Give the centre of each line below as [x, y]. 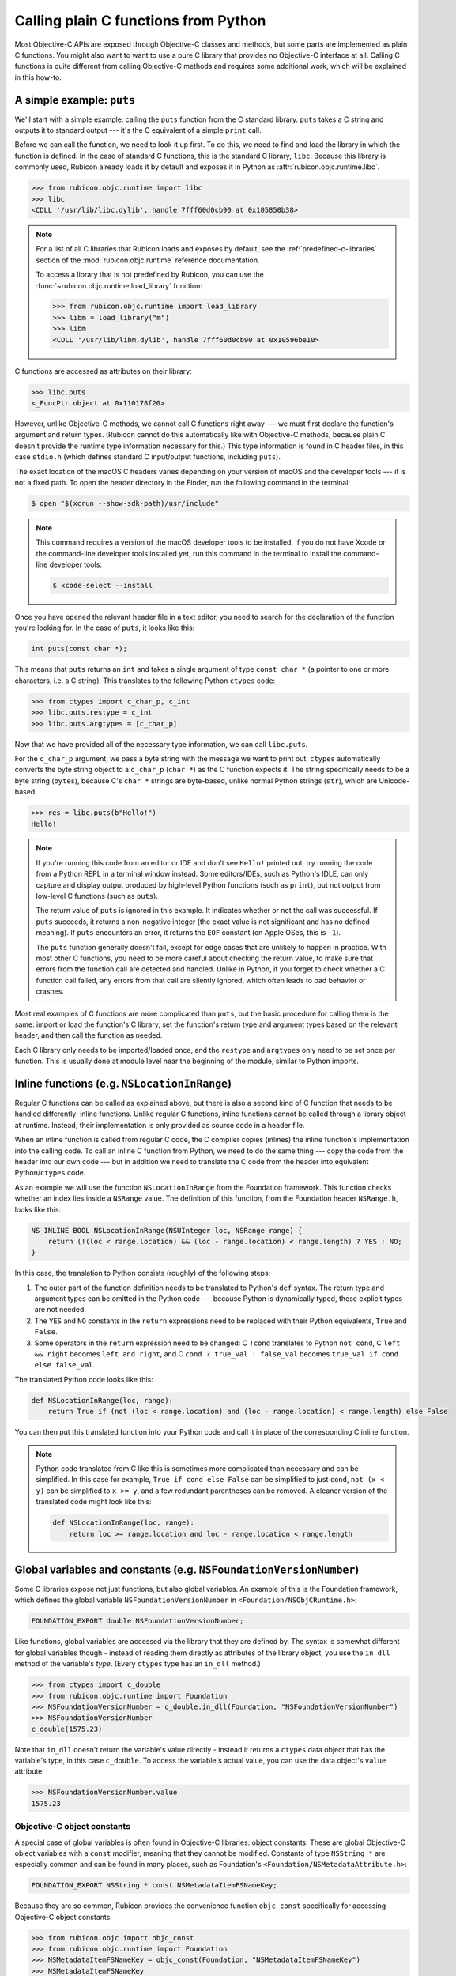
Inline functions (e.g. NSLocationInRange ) [123, 1083]
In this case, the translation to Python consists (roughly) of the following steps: [143, 1273]
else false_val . [65, 1365]
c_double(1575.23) [67, 1729]
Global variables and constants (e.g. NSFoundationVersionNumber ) [187, 1569]
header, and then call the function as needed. [89, 1035]
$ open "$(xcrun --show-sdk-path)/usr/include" [125, 503]
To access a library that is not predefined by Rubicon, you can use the [150, 275]
